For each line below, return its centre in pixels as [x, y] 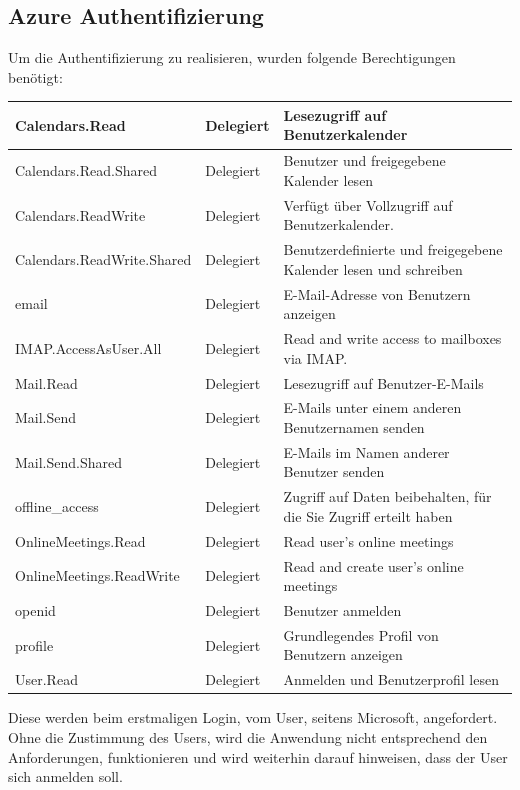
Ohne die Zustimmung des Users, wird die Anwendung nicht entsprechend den [248, 736]
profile [34, 644]
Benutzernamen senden [354, 426]
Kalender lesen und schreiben [373, 268]
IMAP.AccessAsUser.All [88, 347]
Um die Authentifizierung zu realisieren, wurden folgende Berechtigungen [232, 57]
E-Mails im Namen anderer [366, 451]
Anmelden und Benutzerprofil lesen [391, 679]
